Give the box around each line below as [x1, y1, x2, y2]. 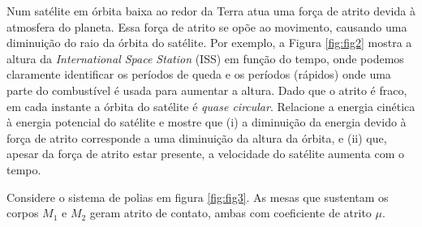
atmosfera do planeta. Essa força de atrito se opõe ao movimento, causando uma [6, 18, 407, 35]
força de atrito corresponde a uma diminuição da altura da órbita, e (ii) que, [6, 129, 387, 146]
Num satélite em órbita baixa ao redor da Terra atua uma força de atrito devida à [6, 2, 416, 19]
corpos [6, 204, 39, 221]
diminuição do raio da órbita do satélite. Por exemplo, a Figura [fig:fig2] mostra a [6, 34, 412, 51]
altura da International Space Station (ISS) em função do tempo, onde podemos [6, 49, 404, 66]
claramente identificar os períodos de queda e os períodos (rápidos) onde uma [6, 66, 391, 83]
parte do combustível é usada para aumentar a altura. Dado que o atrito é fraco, [6, 81, 407, 98]
